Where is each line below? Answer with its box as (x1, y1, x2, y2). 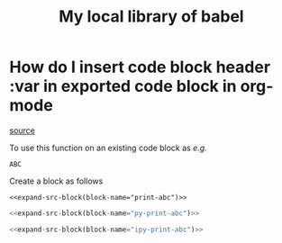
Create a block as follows (9, 175, 104, 186)
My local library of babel (58, 6, 245, 27)
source (9, 124, 36, 136)
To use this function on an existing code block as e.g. (9, 142, 207, 153)
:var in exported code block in (9, 76, 237, 96)
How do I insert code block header (9, 57, 271, 77)
